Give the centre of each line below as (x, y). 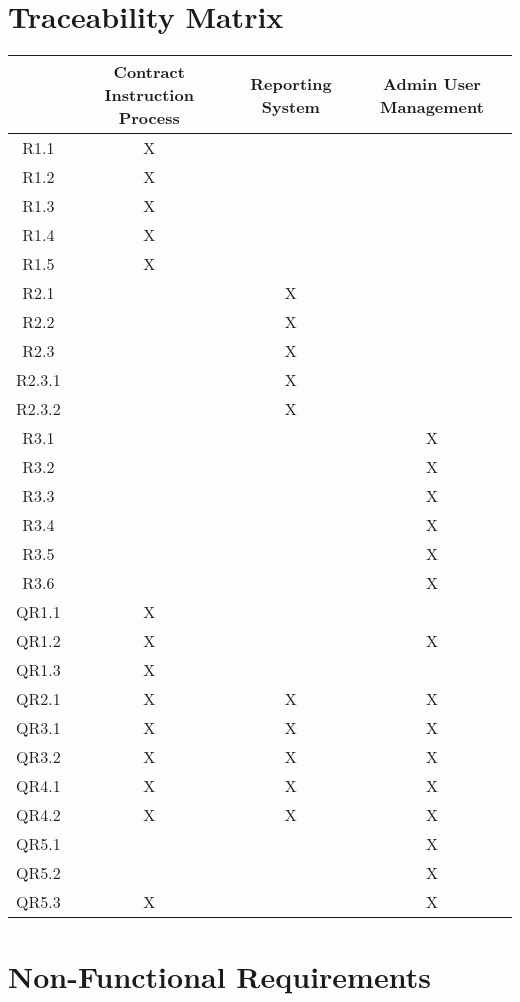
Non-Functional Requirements (219, 976)
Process (149, 118)
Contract (149, 72)
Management (432, 106)
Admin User (432, 83)
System (290, 106)
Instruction (149, 95)
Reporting (291, 83)
